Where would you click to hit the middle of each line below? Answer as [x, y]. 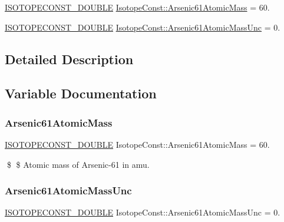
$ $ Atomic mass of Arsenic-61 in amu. [78, 164]
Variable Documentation [81, 93]
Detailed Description [69, 59]
